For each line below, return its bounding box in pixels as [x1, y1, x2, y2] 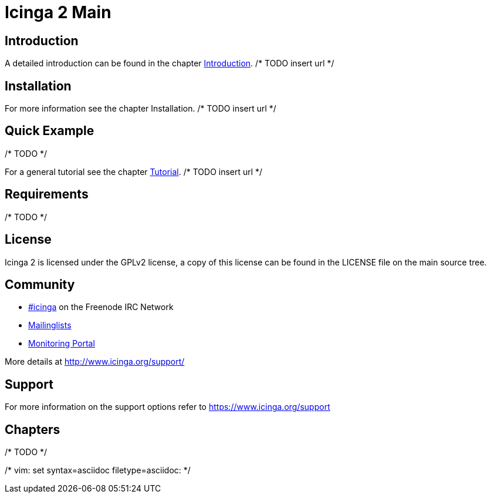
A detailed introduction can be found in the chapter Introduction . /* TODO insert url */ [5, 58, 334, 69]
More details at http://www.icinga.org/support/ [5, 356, 185, 367]
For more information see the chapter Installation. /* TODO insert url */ [5, 103, 276, 114]
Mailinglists [28, 320, 72, 331]
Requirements [5, 187, 89, 202]
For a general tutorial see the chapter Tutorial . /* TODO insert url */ [5, 166, 263, 177]
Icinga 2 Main [5, 2, 111, 22]
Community [5, 277, 75, 292]
